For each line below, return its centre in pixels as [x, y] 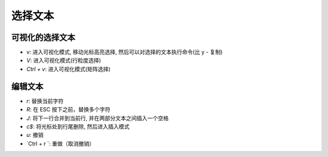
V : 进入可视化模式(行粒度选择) [64, 60]
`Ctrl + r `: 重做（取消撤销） [61, 144]
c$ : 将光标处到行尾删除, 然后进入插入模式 [78, 126]
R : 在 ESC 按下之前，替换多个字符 [68, 110]
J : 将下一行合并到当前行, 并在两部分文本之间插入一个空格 [97, 118]
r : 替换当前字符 [45, 101]
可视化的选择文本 [43, 37]
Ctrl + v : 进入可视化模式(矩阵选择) [68, 69]
